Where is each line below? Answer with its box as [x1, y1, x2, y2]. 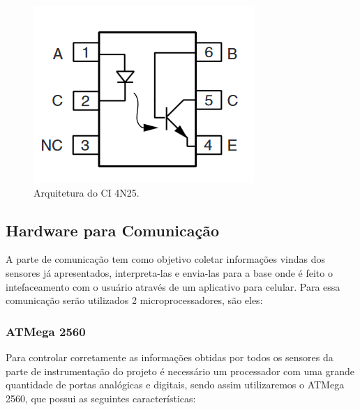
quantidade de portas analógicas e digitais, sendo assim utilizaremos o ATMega [6, 377, 345, 392]
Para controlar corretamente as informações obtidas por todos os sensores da [6, 349, 333, 364]
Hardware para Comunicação [6, 219, 220, 241]
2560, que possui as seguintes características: [6, 390, 196, 405]
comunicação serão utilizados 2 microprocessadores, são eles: [6, 293, 263, 307]
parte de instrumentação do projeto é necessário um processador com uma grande [6, 363, 354, 378]
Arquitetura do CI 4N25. [33, 185, 140, 199]
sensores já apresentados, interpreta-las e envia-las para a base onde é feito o [6, 265, 333, 280]
